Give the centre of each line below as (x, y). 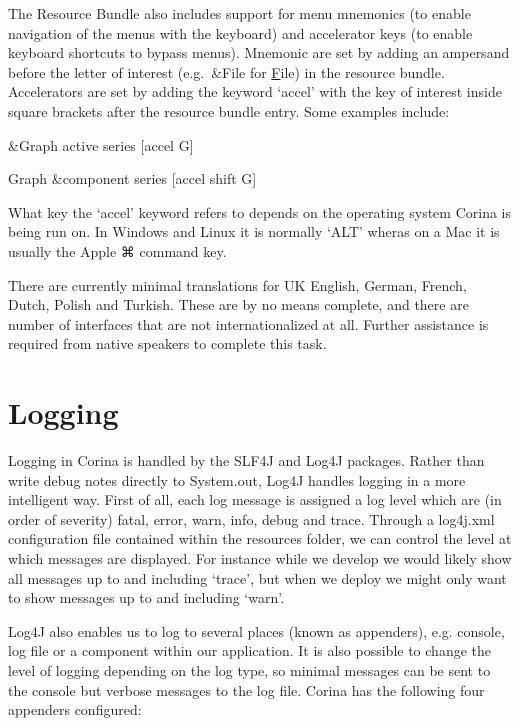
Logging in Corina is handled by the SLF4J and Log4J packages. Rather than (246, 460)
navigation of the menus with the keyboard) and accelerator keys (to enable (240, 32)
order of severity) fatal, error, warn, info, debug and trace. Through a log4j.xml (251, 518)
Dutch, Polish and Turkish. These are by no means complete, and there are (238, 304)
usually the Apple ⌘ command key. (117, 250)
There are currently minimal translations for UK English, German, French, (237, 284)
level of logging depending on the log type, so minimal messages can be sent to (249, 669)
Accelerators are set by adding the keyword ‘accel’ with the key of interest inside (255, 91)
